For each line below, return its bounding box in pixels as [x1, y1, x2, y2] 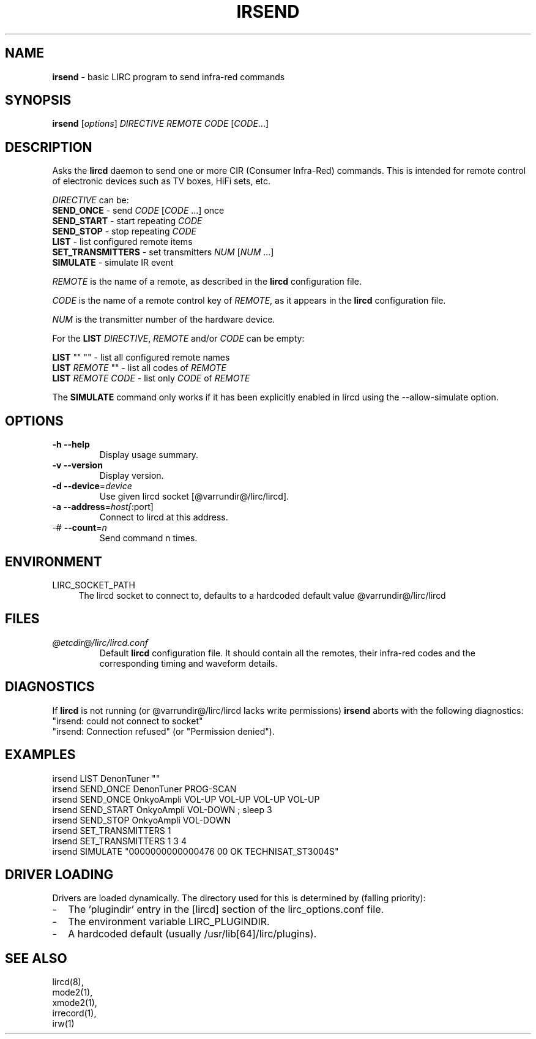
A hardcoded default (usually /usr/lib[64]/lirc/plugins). [68, 928, 317, 940]
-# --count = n [52, 522, 107, 533]
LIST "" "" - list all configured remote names [52, 352, 230, 363]
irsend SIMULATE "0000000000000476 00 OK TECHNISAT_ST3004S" [52, 846, 339, 857]
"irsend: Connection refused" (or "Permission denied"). [52, 726, 275, 737]
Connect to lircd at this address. [99, 512, 228, 523]
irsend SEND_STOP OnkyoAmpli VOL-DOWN [52, 814, 231, 825]
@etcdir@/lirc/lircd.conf [52, 637, 148, 648]
